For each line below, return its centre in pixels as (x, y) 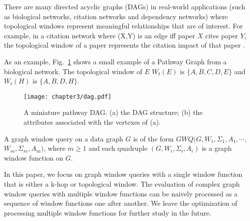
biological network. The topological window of (73, 71)
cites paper (222, 35)
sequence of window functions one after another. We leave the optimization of (121, 203)
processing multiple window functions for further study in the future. (108, 212)
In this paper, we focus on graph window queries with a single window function (123, 174)
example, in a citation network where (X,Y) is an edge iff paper (100, 35)
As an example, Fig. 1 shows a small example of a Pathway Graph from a (115, 61)
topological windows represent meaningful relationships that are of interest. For (124, 26)
